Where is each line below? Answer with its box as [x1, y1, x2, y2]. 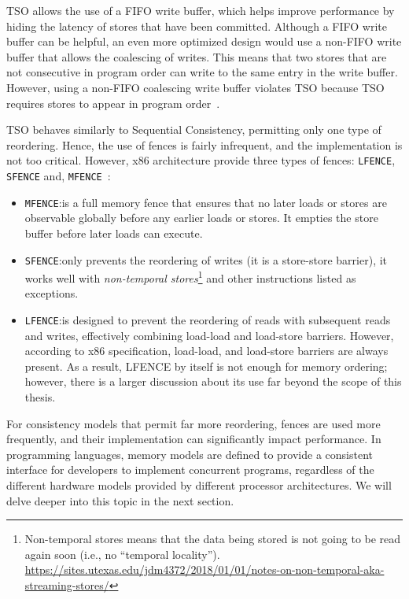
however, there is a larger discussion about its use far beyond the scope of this [24, 373, 402, 390]
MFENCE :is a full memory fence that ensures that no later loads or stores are [24, 194, 387, 210]
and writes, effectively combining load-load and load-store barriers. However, [24, 327, 394, 343]
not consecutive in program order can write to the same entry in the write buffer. [6, 64, 398, 80]
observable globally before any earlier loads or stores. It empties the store [24, 209, 378, 226]
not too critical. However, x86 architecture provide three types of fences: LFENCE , [6, 152, 396, 168]
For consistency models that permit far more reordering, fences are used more [6, 415, 381, 431]
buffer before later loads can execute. [24, 224, 203, 241]
